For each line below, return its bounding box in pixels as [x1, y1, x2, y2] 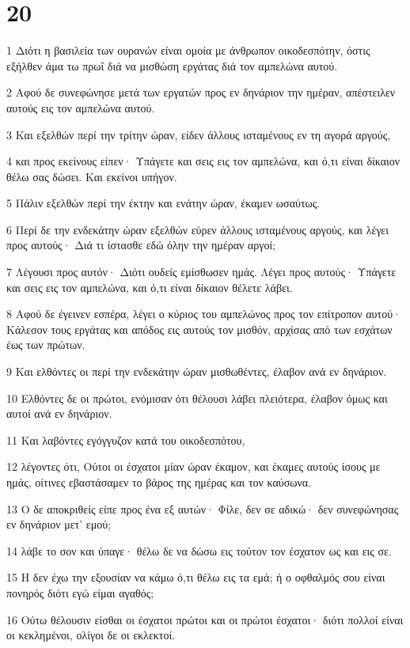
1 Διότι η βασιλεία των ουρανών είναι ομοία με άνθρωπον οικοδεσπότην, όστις [6, 42, 370, 59]
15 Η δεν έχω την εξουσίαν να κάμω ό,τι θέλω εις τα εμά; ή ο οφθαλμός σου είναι [6, 569, 385, 585]
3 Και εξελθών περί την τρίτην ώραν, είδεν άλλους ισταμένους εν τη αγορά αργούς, [6, 126, 391, 142]
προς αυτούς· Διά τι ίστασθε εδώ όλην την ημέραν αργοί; [6, 237, 276, 253]
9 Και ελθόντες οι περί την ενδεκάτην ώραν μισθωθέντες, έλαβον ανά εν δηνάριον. [6, 363, 387, 380]
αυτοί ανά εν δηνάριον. [6, 405, 112, 422]
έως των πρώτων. [6, 336, 85, 353]
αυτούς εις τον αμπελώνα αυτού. [6, 99, 155, 116]
